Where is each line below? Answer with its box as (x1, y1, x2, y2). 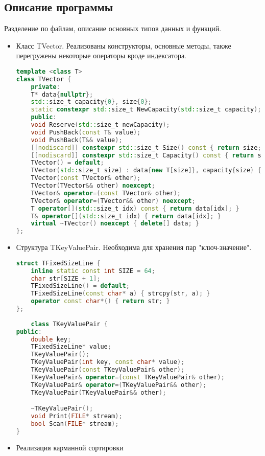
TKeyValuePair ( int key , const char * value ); (31, 358, 185, 366)
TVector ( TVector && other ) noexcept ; (31, 182, 155, 190)
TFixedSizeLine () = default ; (31, 282, 130, 290)
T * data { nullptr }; (31, 90, 93, 98)
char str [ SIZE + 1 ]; (31, 275, 101, 282)
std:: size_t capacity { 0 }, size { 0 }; (31, 98, 152, 106)
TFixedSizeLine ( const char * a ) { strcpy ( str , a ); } (31, 290, 210, 298)
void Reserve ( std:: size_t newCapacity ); (31, 121, 170, 129)
